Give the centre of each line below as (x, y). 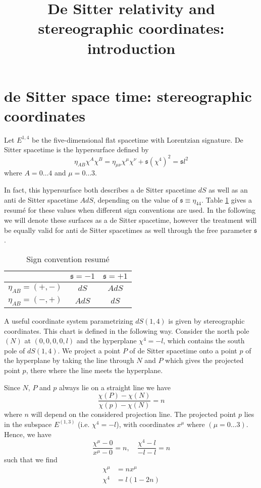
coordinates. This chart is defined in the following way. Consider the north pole (127, 330)
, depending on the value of (135, 199)
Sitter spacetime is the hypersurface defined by (76, 149)
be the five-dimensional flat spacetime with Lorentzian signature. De (138, 139)
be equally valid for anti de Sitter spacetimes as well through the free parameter (128, 230)
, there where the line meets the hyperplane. (94, 370)
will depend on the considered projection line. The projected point (134, 414)
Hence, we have (28, 434)
